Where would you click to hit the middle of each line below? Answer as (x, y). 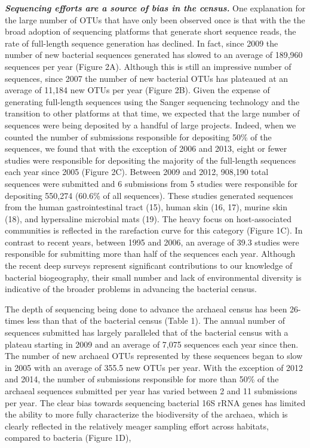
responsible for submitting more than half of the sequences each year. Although (150, 254)
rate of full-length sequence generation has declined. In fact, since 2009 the (142, 43)
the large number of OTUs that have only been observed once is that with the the (155, 19)
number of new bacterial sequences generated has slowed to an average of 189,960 (154, 55)
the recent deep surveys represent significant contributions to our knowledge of (149, 266)
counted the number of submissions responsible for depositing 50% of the (138, 136)
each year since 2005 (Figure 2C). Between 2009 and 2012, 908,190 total (137, 172)
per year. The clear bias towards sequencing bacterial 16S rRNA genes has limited (155, 402)
